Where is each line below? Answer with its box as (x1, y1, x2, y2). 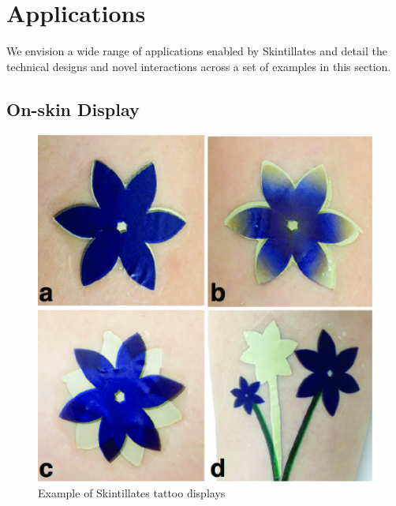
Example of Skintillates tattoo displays (38, 484, 226, 500)
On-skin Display (6, 96, 140, 121)
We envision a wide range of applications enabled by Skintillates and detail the (6, 43, 387, 59)
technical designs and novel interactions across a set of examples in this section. (6, 58, 391, 74)
